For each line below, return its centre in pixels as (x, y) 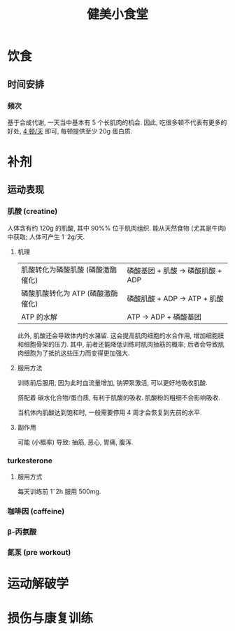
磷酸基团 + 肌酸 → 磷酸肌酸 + (175, 270)
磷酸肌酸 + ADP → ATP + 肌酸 (175, 298)
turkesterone (30, 460)
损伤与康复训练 (50, 618)
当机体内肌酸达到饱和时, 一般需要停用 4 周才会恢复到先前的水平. (109, 412)
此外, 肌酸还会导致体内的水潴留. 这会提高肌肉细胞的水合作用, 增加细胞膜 (121, 335)
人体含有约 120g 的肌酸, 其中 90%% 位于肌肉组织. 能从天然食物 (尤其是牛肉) (117, 228)
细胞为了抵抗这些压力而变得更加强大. (77, 353)
